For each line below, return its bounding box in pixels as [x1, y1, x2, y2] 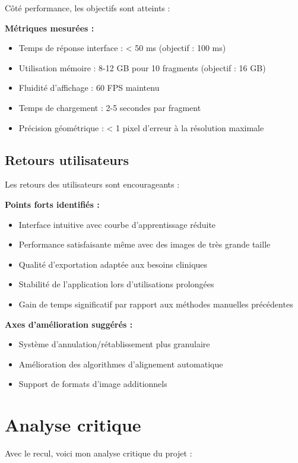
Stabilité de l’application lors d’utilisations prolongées [18, 278, 214, 290]
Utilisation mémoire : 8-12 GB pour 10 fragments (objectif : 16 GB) [18, 61, 266, 74]
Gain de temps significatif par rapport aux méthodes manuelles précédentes [18, 297, 293, 310]
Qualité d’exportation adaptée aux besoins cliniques [18, 258, 208, 270]
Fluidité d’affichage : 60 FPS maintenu [18, 81, 160, 94]
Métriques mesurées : [5, 21, 94, 34]
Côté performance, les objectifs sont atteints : [5, 2, 170, 14]
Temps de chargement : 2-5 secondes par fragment [18, 101, 201, 113]
